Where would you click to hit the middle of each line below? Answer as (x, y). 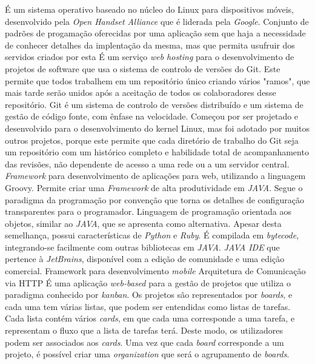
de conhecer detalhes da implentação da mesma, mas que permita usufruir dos (150, 45)
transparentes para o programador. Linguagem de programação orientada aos (148, 211)
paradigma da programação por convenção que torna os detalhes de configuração (154, 199)
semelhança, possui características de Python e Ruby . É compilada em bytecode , (152, 235)
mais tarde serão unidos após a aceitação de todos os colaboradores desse (141, 93)
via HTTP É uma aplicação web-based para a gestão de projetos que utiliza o (148, 282)
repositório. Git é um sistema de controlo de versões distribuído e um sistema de (154, 104)
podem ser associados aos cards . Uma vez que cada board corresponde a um (144, 342)
